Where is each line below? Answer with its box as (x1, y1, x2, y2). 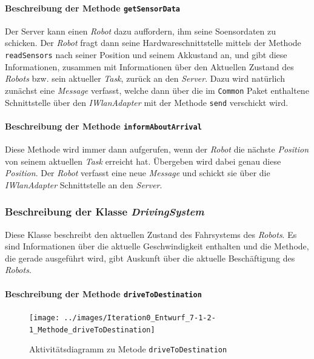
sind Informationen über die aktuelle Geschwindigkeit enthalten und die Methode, (5, 240, 309, 252)
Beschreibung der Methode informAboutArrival (5, 119, 202, 132)
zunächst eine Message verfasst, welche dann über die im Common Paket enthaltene (5, 84, 309, 96)
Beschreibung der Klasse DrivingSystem (5, 204, 204, 219)
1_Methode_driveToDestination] (29, 325, 155, 334)
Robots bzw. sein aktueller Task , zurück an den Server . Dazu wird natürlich (5, 72, 285, 85)
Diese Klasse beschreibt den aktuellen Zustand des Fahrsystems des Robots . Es (5, 228, 297, 240)
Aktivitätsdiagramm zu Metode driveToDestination (29, 343, 227, 355)
